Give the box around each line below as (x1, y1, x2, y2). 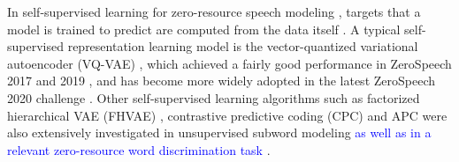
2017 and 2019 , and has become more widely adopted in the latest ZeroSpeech (7, 71, 436, 90)
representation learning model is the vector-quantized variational (67, 37, 418, 55)
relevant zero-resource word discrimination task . (7, 140, 271, 158)
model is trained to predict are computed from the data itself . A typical (7, 19, 401, 38)
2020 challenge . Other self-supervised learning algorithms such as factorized (7, 88, 420, 107)
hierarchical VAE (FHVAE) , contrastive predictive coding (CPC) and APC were (7, 106, 448, 124)
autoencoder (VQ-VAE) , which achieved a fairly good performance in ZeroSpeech (7, 54, 452, 72)
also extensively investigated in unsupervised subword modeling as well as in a (7, 123, 432, 142)
